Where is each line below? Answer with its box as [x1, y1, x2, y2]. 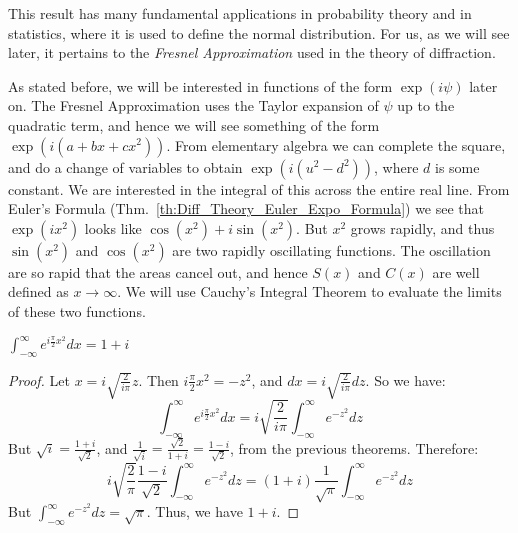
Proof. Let [8, 369, 70, 390]
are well [432, 261, 480, 282]
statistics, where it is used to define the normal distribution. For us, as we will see [8, 22, 510, 43]
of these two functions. [8, 300, 146, 321]
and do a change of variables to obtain [8, 156, 243, 177]
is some [435, 156, 480, 177]
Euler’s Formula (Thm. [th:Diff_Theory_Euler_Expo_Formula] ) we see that [8, 198, 485, 219]
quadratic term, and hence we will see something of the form [8, 114, 380, 135]
